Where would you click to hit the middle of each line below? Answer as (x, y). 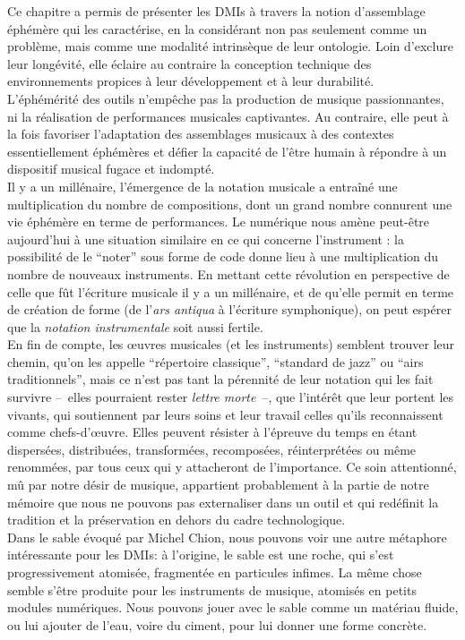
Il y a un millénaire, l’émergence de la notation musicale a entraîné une (202, 186)
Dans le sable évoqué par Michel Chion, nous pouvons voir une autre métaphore (227, 537)
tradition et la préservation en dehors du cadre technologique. (177, 520)
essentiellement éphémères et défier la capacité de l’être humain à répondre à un (227, 151)
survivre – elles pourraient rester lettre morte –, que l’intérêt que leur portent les (231, 397)
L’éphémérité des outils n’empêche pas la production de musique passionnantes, (226, 98)
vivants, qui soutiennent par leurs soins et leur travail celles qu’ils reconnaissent (225, 414)
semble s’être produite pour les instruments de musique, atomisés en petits (212, 589)
